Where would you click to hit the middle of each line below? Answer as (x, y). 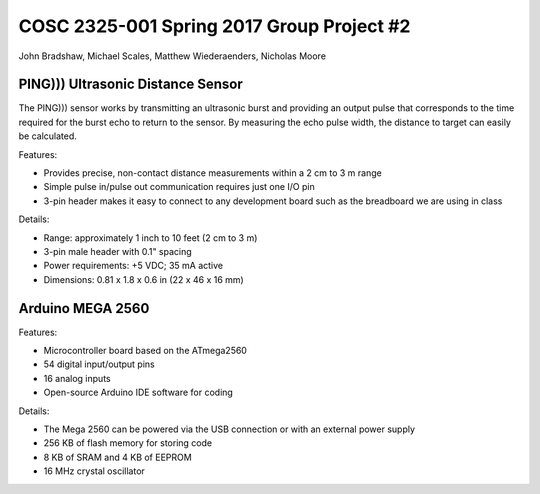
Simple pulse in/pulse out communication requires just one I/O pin (179, 187)
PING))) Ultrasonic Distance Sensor (131, 84)
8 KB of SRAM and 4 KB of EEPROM (117, 457)
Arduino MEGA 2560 (84, 308)
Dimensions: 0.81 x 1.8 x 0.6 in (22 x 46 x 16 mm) (143, 279)
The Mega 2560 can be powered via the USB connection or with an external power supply (229, 429)
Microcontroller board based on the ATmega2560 (145, 351)
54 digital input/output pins (99, 364)
